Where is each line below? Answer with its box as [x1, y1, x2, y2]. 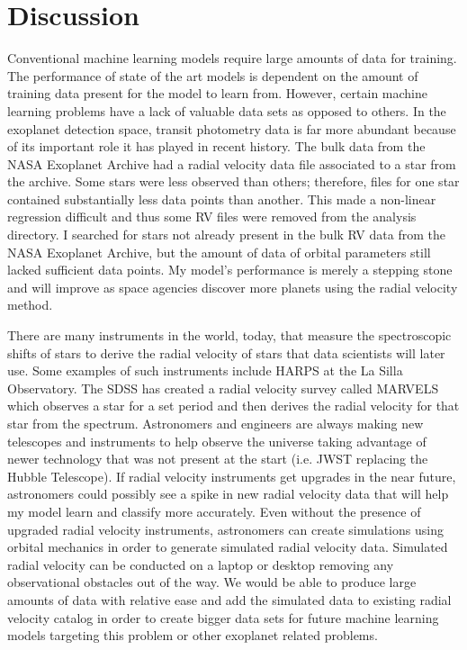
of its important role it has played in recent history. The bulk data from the [7, 137, 426, 156]
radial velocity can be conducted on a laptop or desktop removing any [7, 555, 394, 573]
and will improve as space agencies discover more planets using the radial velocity [7, 277, 458, 296]
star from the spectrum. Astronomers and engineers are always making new [7, 414, 424, 432]
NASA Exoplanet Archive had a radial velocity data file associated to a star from [7, 154, 456, 173]
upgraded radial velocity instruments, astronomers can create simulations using [7, 519, 444, 538]
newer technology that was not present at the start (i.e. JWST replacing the [7, 449, 428, 468]
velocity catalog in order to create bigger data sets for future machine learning [7, 608, 439, 627]
